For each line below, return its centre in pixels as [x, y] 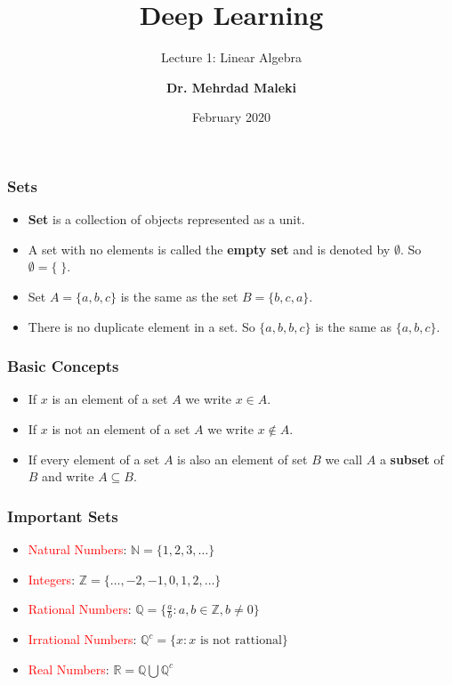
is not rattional [241, 641]
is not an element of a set [121, 428]
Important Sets [63, 516]
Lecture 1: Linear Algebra [231, 57]
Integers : [52, 579]
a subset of [412, 459]
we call [344, 459]
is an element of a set [110, 399]
